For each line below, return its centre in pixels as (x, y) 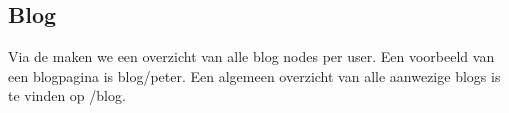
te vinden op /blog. (67, 95)
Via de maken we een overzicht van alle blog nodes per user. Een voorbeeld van (251, 56)
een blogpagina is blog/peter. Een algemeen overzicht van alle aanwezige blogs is (254, 75)
